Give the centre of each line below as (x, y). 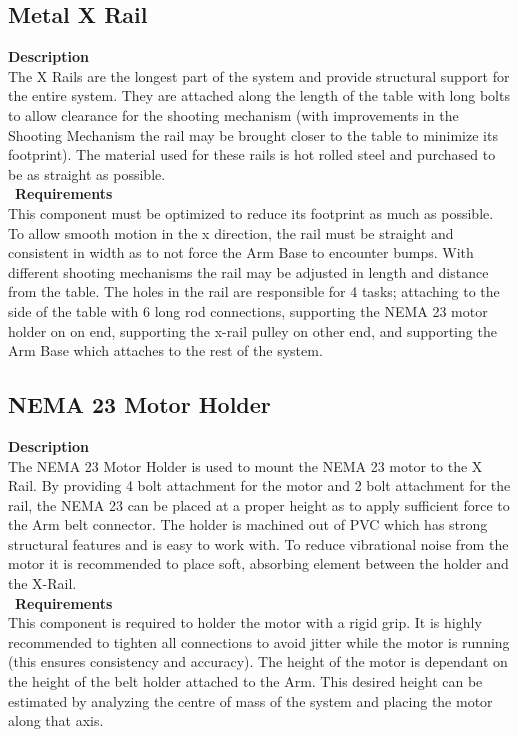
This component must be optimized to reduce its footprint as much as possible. (251, 212)
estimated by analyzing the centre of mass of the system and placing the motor (250, 700)
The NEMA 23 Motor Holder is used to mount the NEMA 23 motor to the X (245, 465)
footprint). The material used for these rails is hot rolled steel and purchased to (252, 154)
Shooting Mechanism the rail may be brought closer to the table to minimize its (253, 134)
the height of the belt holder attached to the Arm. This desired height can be (245, 681)
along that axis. (56, 720)
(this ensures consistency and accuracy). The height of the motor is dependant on (258, 661)
